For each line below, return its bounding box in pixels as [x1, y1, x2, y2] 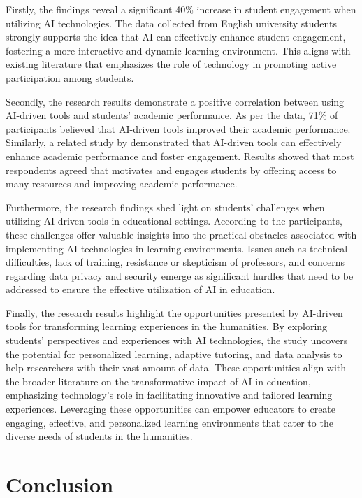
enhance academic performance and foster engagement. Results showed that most [6, 148, 354, 163]
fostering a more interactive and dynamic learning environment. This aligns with [6, 43, 351, 57]
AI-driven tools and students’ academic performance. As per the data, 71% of [6, 108, 338, 122]
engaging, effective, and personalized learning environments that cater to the [6, 415, 333, 429]
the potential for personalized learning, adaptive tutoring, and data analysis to [6, 346, 342, 361]
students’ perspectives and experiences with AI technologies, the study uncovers [6, 333, 348, 348]
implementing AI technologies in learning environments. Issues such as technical [6, 241, 348, 255]
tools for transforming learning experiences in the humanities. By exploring [6, 319, 328, 334]
